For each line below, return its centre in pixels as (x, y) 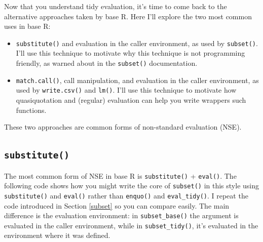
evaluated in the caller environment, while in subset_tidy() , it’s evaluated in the (131, 225)
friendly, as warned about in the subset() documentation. (107, 63)
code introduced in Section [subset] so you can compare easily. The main (117, 205)
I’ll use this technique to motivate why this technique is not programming (130, 53)
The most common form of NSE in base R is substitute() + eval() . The (120, 175)
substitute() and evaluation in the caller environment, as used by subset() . (137, 43)
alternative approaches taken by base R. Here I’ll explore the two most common (128, 16)
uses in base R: (27, 26)
